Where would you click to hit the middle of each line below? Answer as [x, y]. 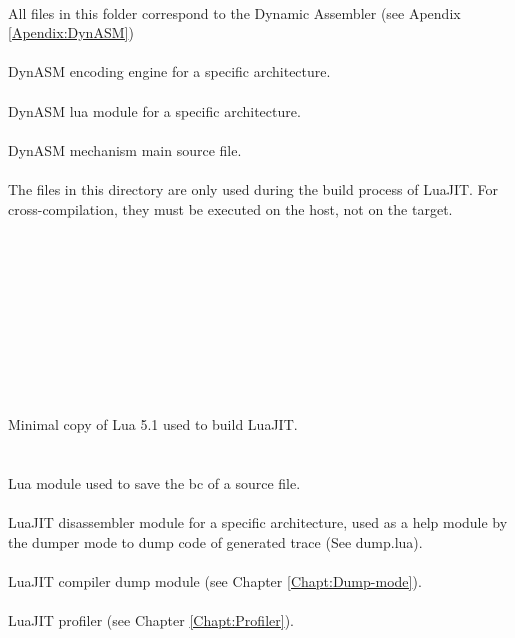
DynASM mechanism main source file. [125, 149]
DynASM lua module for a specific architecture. [154, 110]
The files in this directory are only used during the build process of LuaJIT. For [253, 188]
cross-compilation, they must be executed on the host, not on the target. [230, 208]
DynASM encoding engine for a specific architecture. [169, 71]
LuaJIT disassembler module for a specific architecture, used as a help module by [258, 522]
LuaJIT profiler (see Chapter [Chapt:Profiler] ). [151, 620]
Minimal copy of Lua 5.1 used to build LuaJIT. [153, 424]
